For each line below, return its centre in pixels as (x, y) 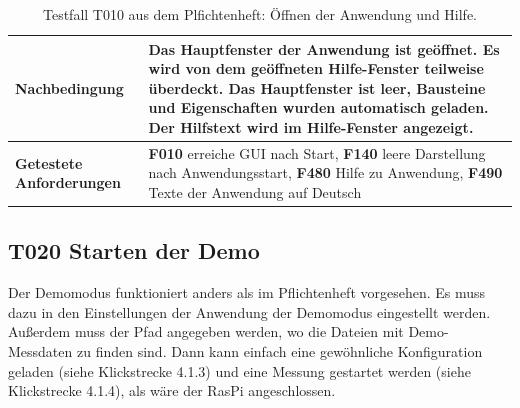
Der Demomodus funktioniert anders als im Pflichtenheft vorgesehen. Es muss (247, 292)
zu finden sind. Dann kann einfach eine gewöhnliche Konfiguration (279, 351)
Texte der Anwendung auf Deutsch (255, 192)
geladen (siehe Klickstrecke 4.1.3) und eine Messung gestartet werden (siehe (239, 370)
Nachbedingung (69, 87)
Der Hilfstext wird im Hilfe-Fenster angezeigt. (311, 126)
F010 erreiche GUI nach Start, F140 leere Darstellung (317, 152)
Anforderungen (68, 182)
